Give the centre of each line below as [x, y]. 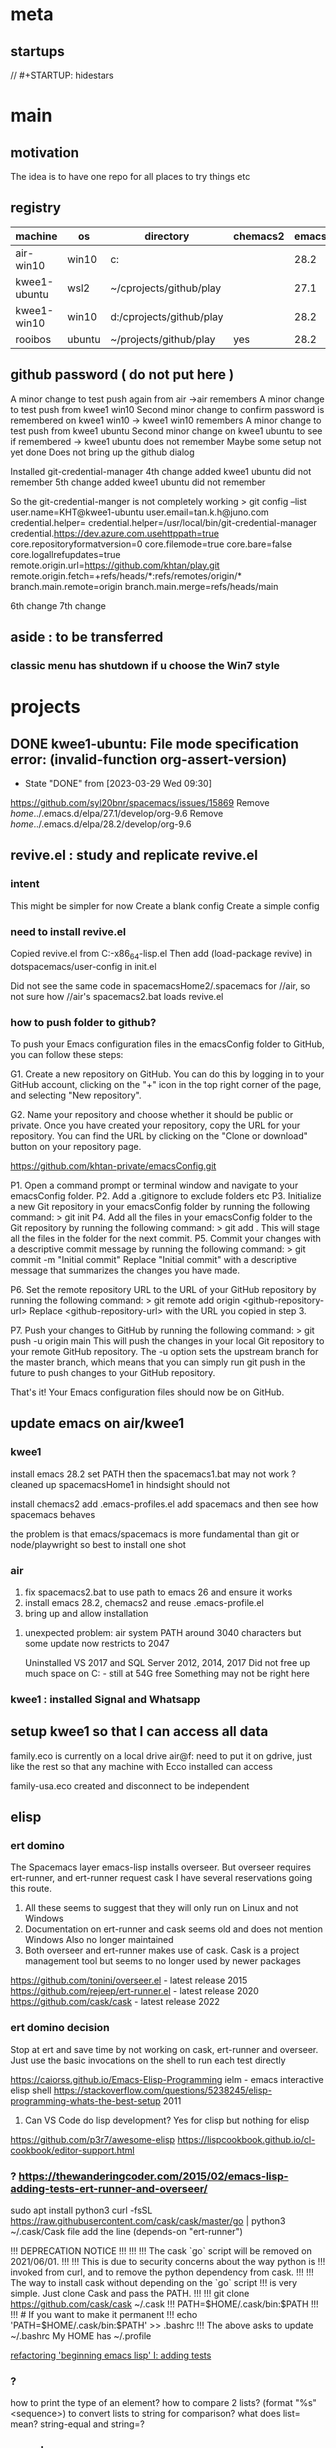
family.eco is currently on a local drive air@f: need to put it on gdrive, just [161, 1755]
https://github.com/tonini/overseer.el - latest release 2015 [129, 1980]
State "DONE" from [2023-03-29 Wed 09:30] [118, 783]
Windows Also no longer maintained [99, 1940]
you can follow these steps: [67, 1055]
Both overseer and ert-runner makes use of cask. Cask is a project [162, 1950]
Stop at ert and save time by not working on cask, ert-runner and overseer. [164, 2049]
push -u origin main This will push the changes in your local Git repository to [167, 1341]
